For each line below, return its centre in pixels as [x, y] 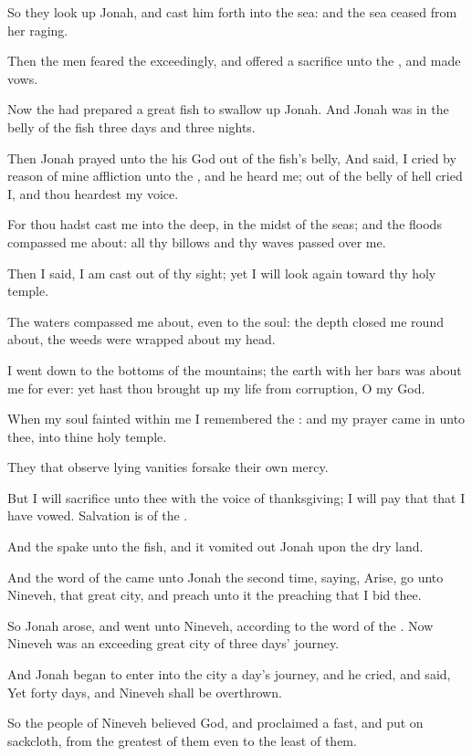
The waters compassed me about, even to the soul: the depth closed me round [226, 321]
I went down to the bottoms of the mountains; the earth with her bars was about [235, 369]
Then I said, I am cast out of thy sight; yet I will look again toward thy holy [222, 273]
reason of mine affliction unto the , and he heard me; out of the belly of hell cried [235, 176]
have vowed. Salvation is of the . [98, 515]
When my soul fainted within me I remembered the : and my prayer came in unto [236, 419]
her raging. [38, 30]
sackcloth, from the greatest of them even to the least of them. [182, 740]
